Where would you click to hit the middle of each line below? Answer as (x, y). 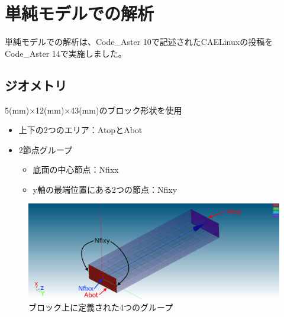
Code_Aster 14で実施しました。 (66, 53)
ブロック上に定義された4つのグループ (101, 307)
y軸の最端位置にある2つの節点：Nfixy (105, 189)
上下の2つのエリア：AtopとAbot (80, 130)
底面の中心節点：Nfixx (76, 169)
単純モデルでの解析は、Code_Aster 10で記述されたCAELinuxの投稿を (139, 42)
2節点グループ (45, 149)
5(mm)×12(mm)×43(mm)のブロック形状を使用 (93, 110)
